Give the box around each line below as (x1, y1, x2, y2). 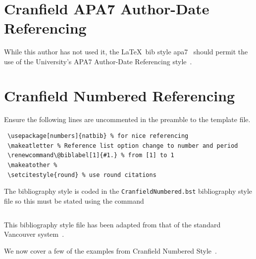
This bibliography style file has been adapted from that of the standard (4, 219, 221, 229)
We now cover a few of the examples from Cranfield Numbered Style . (4, 245, 217, 256)
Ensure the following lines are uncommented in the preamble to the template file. (4, 114, 251, 124)
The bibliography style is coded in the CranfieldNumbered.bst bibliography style (4, 186, 253, 196)
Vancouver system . (4, 229, 64, 239)
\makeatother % (7, 162, 57, 169)
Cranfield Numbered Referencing (4, 85, 235, 105)
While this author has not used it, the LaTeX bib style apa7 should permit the (4, 46, 248, 57)
